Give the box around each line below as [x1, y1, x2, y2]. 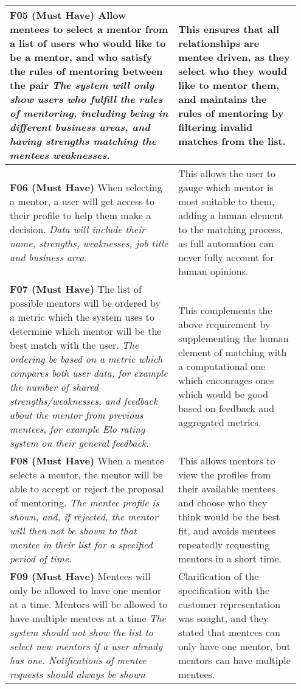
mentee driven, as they [178, 50, 290, 64]
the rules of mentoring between [10, 64, 163, 78]
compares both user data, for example [10, 366, 168, 380]
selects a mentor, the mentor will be [10, 467, 163, 481]
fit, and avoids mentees [178, 523, 276, 537]
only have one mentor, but [178, 639, 291, 653]
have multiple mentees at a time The [10, 611, 166, 625]
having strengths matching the [10, 134, 157, 148]
